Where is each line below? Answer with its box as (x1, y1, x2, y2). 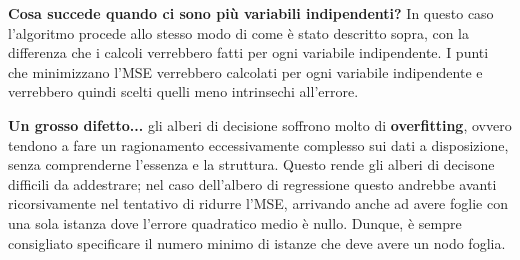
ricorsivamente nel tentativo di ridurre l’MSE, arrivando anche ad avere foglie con (8, 193, 508, 214)
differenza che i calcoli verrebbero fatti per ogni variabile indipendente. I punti (8, 42, 489, 63)
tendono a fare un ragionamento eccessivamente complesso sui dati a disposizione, (8, 134, 509, 155)
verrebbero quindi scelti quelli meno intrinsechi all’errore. (8, 81, 359, 102)
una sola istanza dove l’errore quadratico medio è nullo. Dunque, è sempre (8, 212, 462, 233)
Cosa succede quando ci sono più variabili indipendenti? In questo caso (8, 3, 494, 23)
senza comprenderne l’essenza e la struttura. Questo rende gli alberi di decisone (8, 154, 495, 175)
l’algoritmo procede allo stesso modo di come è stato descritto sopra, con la (8, 22, 470, 43)
